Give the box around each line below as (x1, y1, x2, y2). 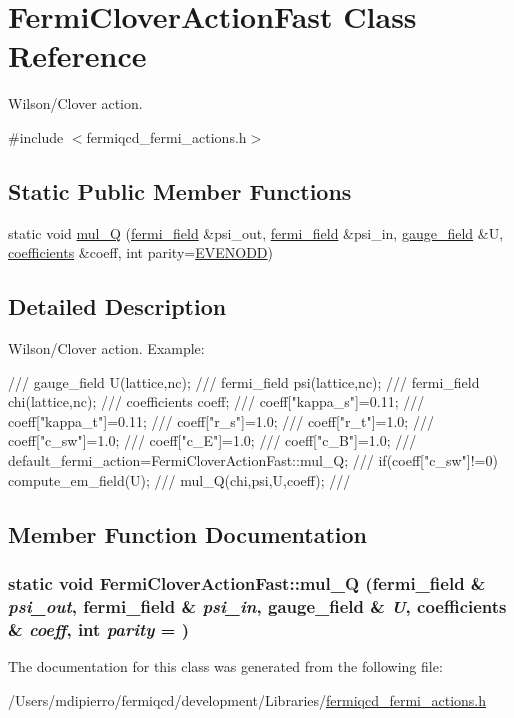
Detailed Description (8, 291, 227, 322)
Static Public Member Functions (8, 175, 352, 206)
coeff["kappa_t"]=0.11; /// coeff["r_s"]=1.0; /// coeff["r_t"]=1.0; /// (8, 410, 434, 431)
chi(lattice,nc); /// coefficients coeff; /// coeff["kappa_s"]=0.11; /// (8, 391, 425, 412)
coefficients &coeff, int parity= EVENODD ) (8, 242, 273, 263)
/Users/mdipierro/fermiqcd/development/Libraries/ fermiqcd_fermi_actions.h (8, 689, 487, 710)
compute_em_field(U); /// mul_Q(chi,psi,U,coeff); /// (8, 469, 351, 490)
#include (8, 126, 64, 147)
